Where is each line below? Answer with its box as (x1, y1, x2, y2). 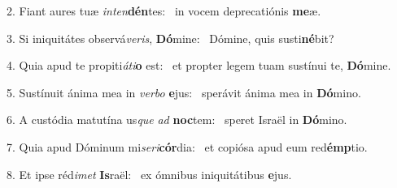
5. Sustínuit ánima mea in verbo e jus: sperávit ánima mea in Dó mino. (7, 83, 361, 100)
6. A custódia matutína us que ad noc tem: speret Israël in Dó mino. (7, 111, 347, 128)
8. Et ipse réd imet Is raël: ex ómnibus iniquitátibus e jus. (7, 165, 292, 182)
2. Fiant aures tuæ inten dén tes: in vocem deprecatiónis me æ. (7, 2, 321, 19)
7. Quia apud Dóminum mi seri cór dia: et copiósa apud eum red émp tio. (7, 138, 368, 155)
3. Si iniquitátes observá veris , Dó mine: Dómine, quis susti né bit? (7, 29, 334, 46)
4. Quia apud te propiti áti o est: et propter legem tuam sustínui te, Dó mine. (7, 57, 391, 74)
